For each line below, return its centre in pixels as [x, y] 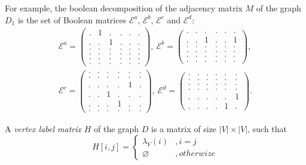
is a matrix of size [184, 128]
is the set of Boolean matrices [72, 19]
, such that [267, 128]
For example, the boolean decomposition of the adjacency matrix [124, 8]
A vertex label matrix [43, 128]
